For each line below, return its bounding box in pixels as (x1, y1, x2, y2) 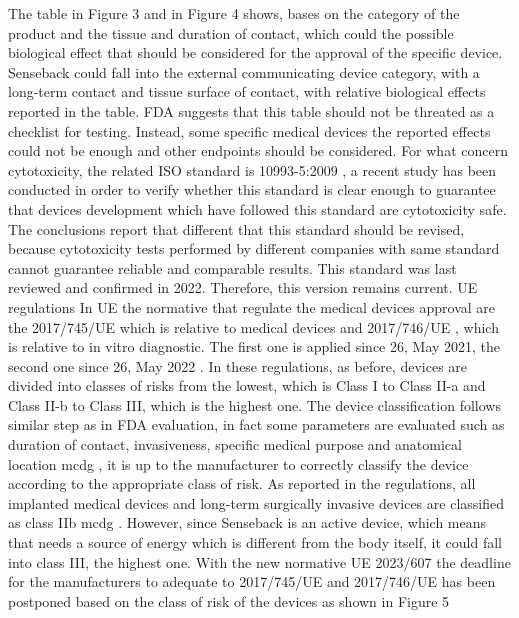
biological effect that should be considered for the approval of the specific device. (8, 42, 503, 63)
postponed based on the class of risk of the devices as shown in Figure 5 (8, 590, 450, 611)
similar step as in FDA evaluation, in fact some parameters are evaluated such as (8, 414, 505, 435)
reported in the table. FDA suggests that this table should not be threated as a (8, 100, 495, 121)
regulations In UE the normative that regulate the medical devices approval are (8, 296, 496, 317)
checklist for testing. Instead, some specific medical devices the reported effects (8, 120, 491, 141)
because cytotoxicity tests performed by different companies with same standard (8, 238, 500, 259)
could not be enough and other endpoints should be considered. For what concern (8, 140, 508, 161)
